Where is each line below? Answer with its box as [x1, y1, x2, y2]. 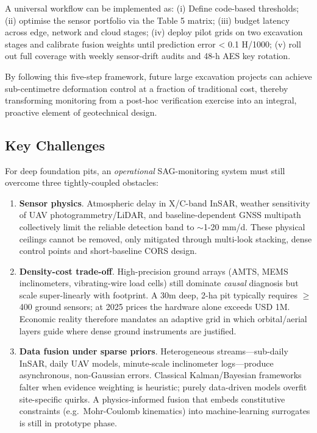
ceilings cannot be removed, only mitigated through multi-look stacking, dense [19, 232, 312, 245]
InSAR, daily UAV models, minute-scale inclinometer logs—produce [19, 356, 274, 369]
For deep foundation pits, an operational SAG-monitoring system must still [5, 164, 285, 177]
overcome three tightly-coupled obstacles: [5, 176, 158, 189]
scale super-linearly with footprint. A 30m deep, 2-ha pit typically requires [19, 288, 298, 301]
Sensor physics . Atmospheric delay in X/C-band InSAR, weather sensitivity [19, 196, 310, 209]
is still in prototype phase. [19, 416, 117, 429]
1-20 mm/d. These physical [203, 220, 305, 233]
